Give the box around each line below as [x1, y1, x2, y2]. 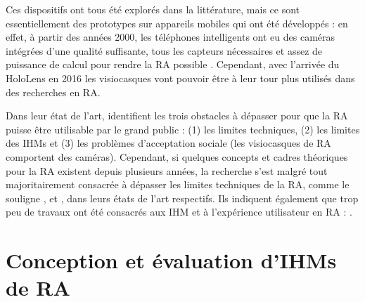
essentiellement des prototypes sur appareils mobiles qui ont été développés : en [6, 15, 348, 30]
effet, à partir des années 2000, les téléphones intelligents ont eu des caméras [6, 29, 335, 44]
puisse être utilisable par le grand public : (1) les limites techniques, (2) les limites [6, 122, 360, 136]
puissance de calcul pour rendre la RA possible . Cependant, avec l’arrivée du [6, 57, 340, 72]
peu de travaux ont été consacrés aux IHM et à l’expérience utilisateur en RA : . [6, 204, 352, 219]
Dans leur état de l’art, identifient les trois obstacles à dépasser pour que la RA [6, 108, 348, 123]
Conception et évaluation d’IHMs [6, 246, 337, 275]
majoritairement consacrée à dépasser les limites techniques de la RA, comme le [6, 177, 350, 192]
